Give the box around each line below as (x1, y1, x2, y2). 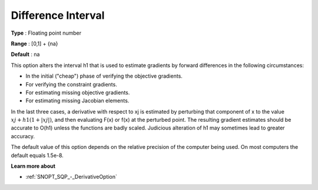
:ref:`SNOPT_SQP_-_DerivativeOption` (25, 174, 117, 181)
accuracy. (11, 132, 35, 139)
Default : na (11, 51, 40, 58)
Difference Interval (11, 9, 105, 22)
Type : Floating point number (11, 29, 82, 36)
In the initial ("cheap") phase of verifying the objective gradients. (25, 72, 183, 79)
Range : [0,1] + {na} (11, 40, 58, 47)
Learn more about (11, 162, 56, 170)
